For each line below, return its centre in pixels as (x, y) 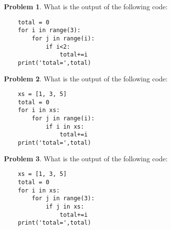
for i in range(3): (49, 30)
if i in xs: (65, 126)
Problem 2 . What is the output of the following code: (86, 78)
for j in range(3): (63, 199)
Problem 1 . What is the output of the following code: (86, 6)
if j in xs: (65, 206)
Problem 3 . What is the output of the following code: (86, 158)
